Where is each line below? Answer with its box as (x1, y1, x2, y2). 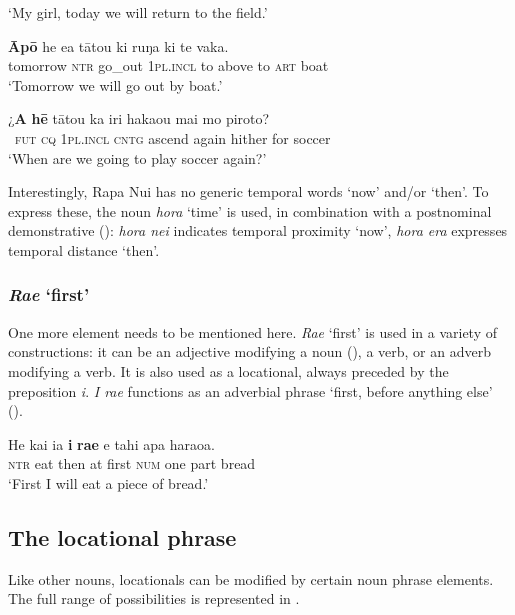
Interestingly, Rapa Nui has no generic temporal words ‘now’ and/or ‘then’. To (8, 181, 489, 202)
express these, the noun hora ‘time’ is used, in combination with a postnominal (8, 200, 492, 221)
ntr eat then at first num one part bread (8, 453, 256, 474)
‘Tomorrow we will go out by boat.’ (8, 74, 223, 95)
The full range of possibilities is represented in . (8, 588, 300, 609)
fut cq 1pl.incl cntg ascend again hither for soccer (15, 127, 331, 148)
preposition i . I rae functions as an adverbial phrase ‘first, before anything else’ (8, 380, 493, 401)
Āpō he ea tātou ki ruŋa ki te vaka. (8, 35, 229, 56)
